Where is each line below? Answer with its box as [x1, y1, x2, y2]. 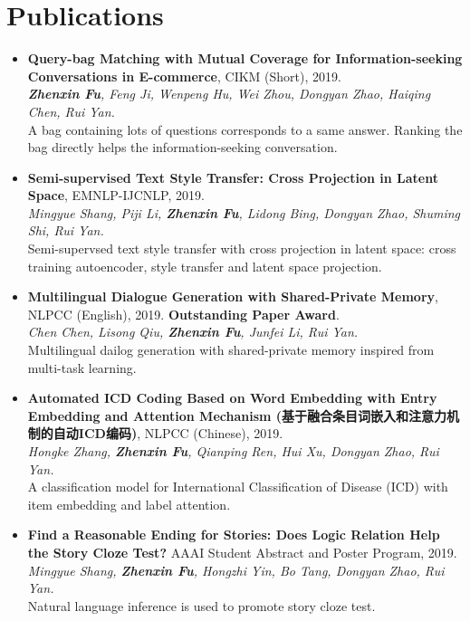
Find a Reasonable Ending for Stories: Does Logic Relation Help [27, 525, 440, 544]
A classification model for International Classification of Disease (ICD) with [27, 477, 448, 496]
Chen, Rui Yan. [27, 101, 115, 120]
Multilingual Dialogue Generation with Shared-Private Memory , [27, 287, 438, 306]
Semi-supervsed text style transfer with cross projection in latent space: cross [27, 239, 456, 258]
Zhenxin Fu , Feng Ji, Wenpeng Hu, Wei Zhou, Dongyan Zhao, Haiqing [27, 84, 431, 103]
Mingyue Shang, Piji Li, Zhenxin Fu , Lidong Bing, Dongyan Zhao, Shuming [27, 203, 461, 222]
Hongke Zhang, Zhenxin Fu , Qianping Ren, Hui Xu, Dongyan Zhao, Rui [27, 442, 439, 460]
